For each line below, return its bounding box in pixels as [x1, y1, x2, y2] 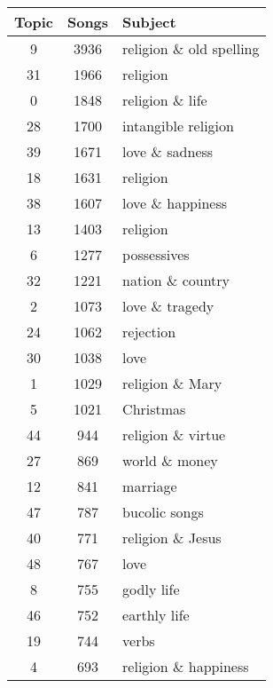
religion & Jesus [122, 527, 222, 548]
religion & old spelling [122, 38, 260, 59]
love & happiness [122, 193, 228, 213]
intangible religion [122, 115, 234, 136]
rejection [122, 321, 176, 342]
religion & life [122, 90, 207, 110]
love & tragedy [122, 296, 214, 316]
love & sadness [122, 141, 214, 162]
